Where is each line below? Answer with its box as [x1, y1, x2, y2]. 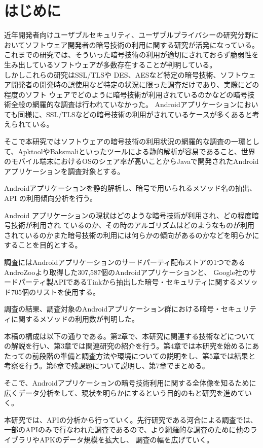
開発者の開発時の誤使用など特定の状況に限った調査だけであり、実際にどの [11, 79, 259, 90]
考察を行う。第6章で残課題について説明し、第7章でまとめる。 [4, 360, 209, 371]
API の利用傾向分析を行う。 [4, 193, 97, 203]
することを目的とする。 [4, 239, 82, 250]
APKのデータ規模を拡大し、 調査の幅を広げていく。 [39, 434, 214, 444]
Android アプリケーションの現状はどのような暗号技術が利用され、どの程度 [4, 210, 252, 220]
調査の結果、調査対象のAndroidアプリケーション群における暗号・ [4, 303, 221, 314]
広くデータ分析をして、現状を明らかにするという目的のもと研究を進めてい [4, 387, 252, 398]
